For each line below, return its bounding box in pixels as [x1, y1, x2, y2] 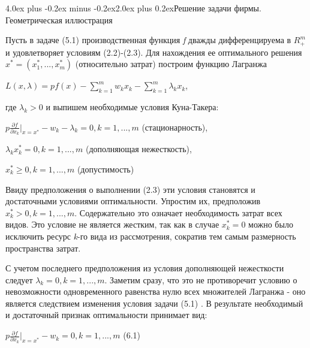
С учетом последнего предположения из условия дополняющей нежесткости [5, 262, 284, 274]
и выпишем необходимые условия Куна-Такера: [46, 101, 219, 113]
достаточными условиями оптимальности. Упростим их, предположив [5, 195, 261, 207]
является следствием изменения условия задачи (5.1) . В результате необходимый [5, 296, 303, 309]
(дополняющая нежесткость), [85, 143, 192, 155]
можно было [248, 218, 293, 231]
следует [5, 273, 33, 286]
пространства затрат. [5, 241, 81, 254]
